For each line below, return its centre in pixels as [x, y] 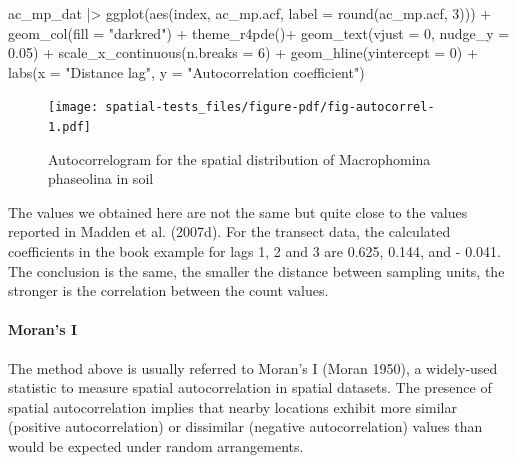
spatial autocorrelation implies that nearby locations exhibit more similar [232, 406]
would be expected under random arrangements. [156, 446]
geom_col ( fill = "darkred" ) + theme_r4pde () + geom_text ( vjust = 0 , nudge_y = [259, 32]
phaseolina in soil [101, 178]
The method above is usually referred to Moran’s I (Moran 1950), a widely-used [253, 367]
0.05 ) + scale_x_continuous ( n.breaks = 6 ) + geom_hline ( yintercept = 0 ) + [243, 52]
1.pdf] [69, 127]
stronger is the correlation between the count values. [168, 290]
